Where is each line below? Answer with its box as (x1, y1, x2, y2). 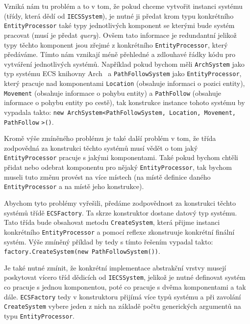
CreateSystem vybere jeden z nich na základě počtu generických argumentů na (4, 301, 241, 311)
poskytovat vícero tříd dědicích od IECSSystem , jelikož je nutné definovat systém (4, 272, 246, 282)
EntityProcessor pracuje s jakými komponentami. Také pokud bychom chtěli (4, 152, 238, 162)
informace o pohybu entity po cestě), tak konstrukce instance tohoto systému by (4, 97, 245, 108)
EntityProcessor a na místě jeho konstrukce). (4, 181, 144, 191)
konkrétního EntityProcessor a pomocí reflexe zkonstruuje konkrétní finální (4, 226, 235, 237)
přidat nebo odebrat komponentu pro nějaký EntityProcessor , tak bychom (4, 162, 232, 172)
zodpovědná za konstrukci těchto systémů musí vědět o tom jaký (4, 142, 198, 153)
